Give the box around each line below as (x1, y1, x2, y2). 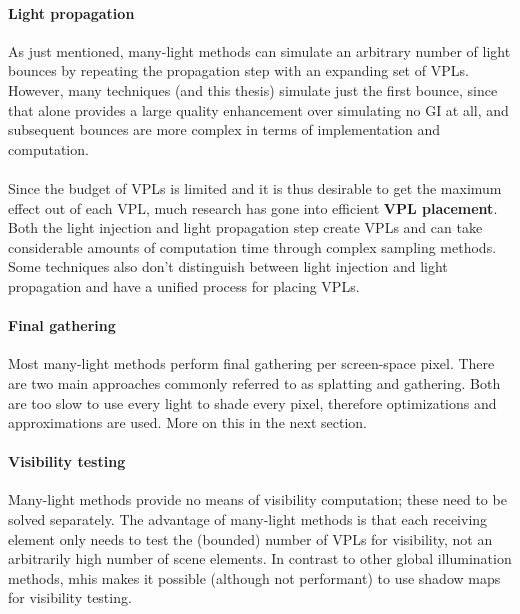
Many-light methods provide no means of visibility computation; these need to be (8, 489, 507, 510)
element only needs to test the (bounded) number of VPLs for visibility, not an (8, 528, 493, 549)
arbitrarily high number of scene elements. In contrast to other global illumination (8, 548, 512, 569)
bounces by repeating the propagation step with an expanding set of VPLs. (8, 60, 469, 81)
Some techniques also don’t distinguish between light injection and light (8, 256, 448, 277)
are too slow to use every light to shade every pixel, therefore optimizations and (8, 392, 497, 413)
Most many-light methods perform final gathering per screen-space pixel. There (8, 353, 495, 374)
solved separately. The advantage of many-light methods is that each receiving (8, 509, 488, 530)
